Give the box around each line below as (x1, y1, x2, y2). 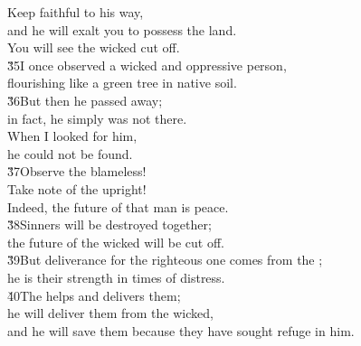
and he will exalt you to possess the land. (7, 20, 237, 39)
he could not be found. (7, 144, 133, 163)
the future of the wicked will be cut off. (7, 232, 224, 251)
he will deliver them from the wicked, (7, 304, 214, 323)
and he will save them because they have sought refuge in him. (7, 321, 355, 340)
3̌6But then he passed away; (7, 90, 163, 109)
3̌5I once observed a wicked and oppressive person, (7, 55, 287, 74)
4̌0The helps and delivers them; (7, 285, 181, 304)
